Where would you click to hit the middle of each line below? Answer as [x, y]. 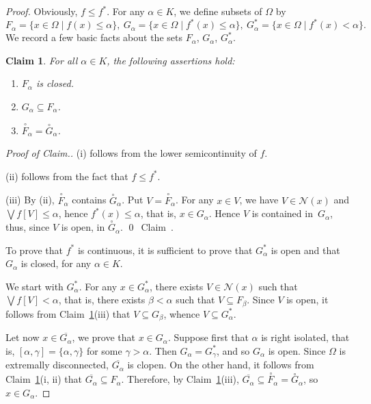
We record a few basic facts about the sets [94, 37]
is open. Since [297, 350]
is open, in [83, 227]
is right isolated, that [305, 337]
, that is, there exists [102, 300]
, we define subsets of [218, 11]
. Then [163, 350]
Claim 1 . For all [42, 60]
